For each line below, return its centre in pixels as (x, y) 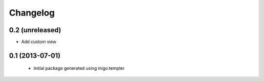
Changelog (32, 13)
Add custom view (39, 42)
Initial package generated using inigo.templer (79, 68)
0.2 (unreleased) (35, 30)
